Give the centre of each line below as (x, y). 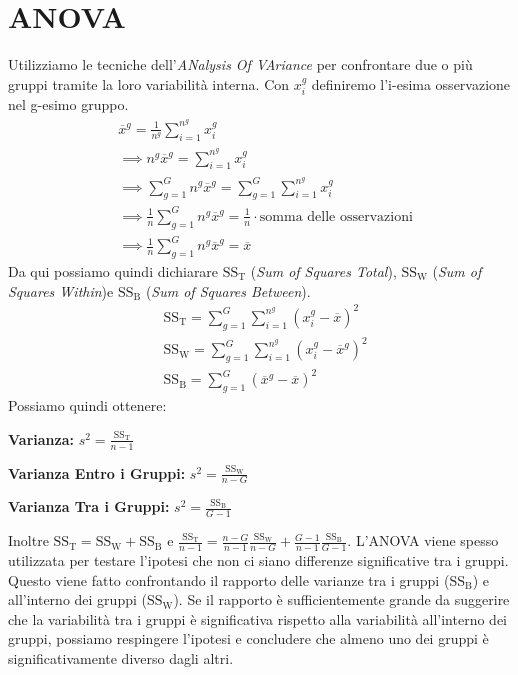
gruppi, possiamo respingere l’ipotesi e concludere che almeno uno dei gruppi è (248, 638)
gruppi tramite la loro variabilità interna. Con (149, 83)
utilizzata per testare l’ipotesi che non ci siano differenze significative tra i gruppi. (258, 560)
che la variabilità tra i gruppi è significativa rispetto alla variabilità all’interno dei (257, 618)
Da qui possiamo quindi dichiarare (113, 271)
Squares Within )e (61, 290)
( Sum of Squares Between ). (228, 290)
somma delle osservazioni (336, 216)
